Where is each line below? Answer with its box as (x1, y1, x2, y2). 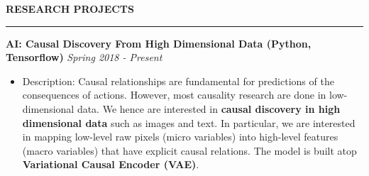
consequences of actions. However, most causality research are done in (22, 87, 326, 102)
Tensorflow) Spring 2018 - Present (6, 50, 163, 65)
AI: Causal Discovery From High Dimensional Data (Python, (6, 35, 312, 50)
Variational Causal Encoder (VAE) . (22, 157, 199, 172)
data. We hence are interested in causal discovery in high (77, 101, 341, 116)
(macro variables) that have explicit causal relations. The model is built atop (22, 143, 357, 158)
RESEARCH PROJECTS (6, 1, 135, 16)
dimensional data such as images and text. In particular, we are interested (22, 115, 356, 130)
